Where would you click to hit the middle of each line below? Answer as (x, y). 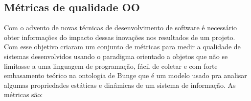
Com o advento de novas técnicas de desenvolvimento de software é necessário (121, 28)
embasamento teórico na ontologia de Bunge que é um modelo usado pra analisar (125, 75)
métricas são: (23, 94)
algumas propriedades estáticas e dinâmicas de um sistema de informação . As (120, 85)
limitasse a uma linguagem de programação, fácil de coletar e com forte (111, 66)
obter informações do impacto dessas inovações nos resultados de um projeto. (120, 37)
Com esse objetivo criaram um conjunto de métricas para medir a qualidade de (122, 47)
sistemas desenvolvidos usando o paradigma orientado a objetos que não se (116, 56)
